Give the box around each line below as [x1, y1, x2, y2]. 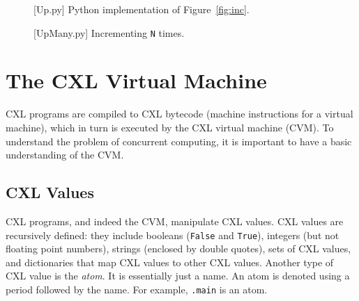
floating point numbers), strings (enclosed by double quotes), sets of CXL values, [6, 241, 351, 256]
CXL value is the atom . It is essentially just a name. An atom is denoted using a [6, 268, 350, 283]
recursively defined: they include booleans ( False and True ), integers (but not [6, 227, 339, 242]
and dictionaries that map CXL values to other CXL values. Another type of [6, 254, 334, 269]
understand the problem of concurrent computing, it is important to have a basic [6, 133, 352, 148]
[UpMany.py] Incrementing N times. [33, 25, 185, 40]
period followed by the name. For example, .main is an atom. [6, 282, 268, 296]
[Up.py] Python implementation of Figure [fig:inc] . [33, 2, 250, 16]
